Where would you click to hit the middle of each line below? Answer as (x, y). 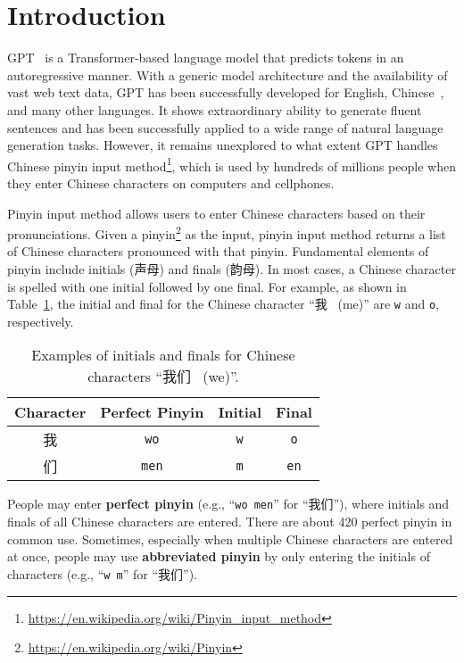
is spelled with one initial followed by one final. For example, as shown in (207, 286)
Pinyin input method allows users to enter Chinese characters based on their (216, 213)
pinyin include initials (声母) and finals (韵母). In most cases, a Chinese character (232, 268)
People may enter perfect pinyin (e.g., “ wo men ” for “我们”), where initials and (228, 504)
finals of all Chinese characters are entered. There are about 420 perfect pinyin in (230, 522)
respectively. (41, 321)
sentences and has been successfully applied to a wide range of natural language (225, 127)
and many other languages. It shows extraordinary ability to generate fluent (215, 109)
